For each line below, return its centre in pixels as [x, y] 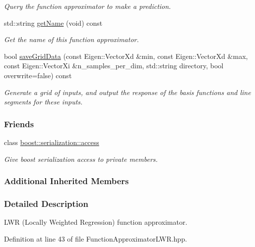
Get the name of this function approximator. [71, 39]
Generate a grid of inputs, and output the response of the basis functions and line [127, 92]
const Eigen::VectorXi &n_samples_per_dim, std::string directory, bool [114, 66]
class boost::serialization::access [52, 142]
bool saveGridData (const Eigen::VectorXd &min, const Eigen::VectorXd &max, [126, 56]
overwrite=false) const [38, 75]
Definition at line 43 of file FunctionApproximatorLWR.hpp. [96, 238]
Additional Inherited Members [66, 181]
